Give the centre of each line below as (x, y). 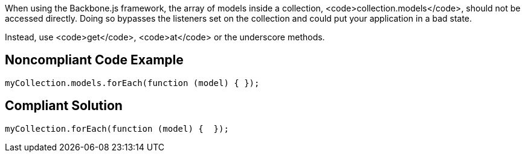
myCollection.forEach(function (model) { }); (117, 128)
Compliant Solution (64, 106)
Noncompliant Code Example (94, 60)
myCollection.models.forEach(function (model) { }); (132, 83)
